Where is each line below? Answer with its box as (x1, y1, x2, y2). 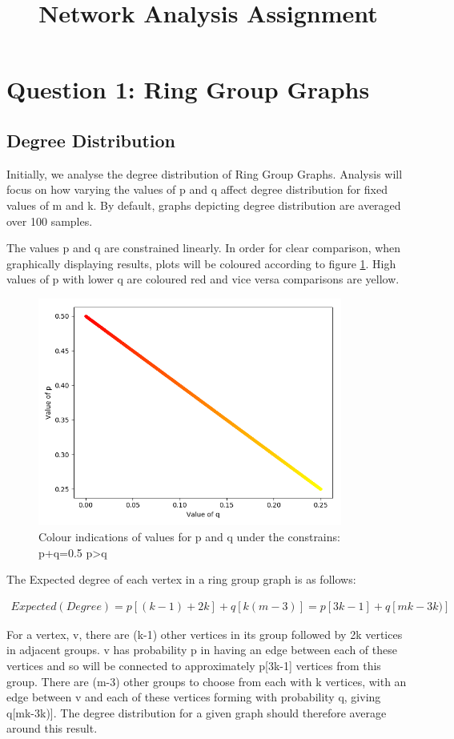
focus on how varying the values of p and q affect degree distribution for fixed (6, 181, 388, 198)
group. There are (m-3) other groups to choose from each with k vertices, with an (6, 673, 407, 689)
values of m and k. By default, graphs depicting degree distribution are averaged (6, 196, 401, 213)
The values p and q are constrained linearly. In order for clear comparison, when (6, 239, 401, 256)
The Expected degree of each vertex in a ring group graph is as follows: (6, 571, 356, 588)
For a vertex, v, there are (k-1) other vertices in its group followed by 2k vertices (6, 625, 403, 642)
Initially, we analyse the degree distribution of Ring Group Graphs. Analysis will (6, 165, 403, 182)
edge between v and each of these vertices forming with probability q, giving (6, 689, 381, 705)
